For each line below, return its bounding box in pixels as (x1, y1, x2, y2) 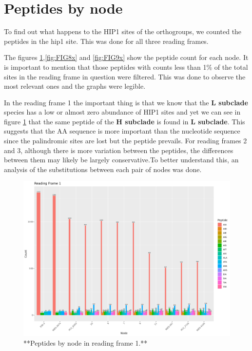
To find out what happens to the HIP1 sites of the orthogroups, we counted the (4, 26, 242, 37)
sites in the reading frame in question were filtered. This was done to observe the (4, 71, 246, 81)
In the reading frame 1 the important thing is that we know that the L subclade (4, 97, 248, 107)
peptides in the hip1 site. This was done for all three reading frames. (4, 36, 209, 46)
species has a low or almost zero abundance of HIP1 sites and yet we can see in (4, 107, 241, 117)
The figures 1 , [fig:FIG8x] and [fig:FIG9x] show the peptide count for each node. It (4, 52, 249, 62)
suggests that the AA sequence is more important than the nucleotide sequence (4, 126, 240, 136)
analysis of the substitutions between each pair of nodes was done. (4, 164, 202, 174)
